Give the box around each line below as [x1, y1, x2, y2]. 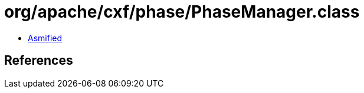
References [4, 53, 73, 68]
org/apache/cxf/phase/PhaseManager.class [4, 2, 360, 22]
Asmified [28, 32, 63, 43]
